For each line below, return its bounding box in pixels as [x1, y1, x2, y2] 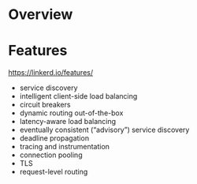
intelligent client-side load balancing [19, 92, 138, 101]
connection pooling [19, 150, 83, 160]
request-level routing [19, 167, 88, 177]
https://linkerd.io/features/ [8, 68, 94, 77]
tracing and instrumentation [19, 142, 110, 152]
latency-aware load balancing [19, 117, 117, 126]
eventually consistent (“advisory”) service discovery [19, 125, 190, 135]
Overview [8, 6, 73, 24]
